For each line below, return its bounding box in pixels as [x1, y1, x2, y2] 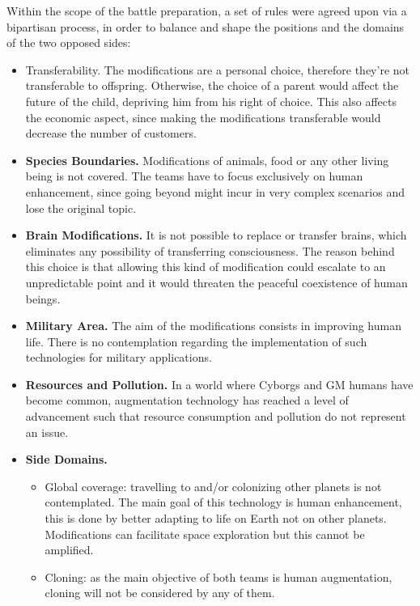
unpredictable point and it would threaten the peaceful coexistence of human [25, 273, 408, 290]
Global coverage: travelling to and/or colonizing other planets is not [45, 477, 382, 494]
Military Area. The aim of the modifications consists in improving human [25, 317, 401, 334]
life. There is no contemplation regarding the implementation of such [25, 333, 367, 350]
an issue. [25, 423, 69, 440]
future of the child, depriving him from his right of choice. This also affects [25, 92, 397, 109]
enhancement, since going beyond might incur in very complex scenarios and [25, 183, 405, 200]
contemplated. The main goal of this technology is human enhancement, [45, 494, 402, 511]
